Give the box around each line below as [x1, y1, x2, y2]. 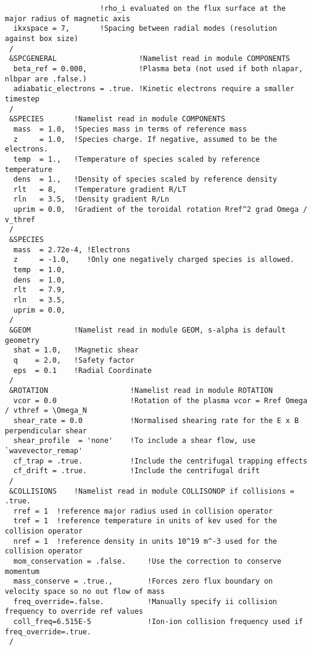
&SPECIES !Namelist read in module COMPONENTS [9, 115, 226, 124]
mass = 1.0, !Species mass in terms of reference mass [13, 124, 247, 133]
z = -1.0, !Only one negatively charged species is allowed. [13, 255, 294, 264]
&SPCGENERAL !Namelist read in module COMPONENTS [9, 54, 290, 63]
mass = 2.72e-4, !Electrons [13, 245, 130, 254]
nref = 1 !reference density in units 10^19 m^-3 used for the [13, 537, 278, 546]
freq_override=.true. [5, 627, 92, 636]
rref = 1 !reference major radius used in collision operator [13, 506, 273, 515]
